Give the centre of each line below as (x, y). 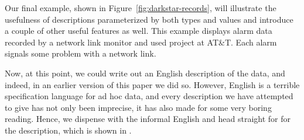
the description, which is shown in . (68, 130)
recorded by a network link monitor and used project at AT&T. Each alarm (141, 42)
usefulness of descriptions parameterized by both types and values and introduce (149, 19)
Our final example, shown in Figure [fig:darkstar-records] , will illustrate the (141, 8)
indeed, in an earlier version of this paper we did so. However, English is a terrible (152, 84)
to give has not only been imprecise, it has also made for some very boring (138, 107)
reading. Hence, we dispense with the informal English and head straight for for (148, 119)
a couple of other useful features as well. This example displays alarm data (139, 31)
